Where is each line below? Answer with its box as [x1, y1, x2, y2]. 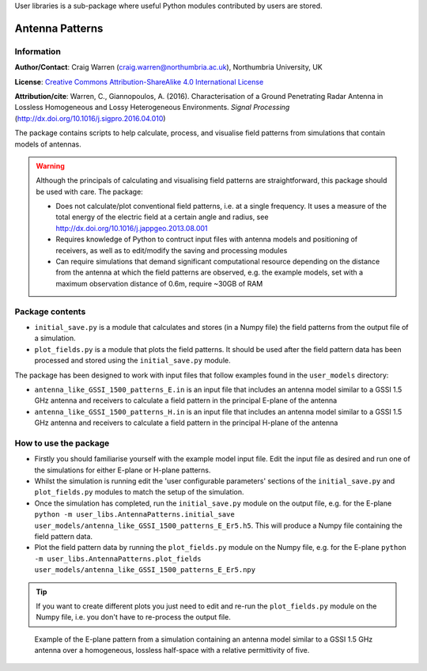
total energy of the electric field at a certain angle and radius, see [55, 212, 269, 222]
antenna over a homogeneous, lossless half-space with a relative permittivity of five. [34, 646, 310, 655]
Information [14, 46, 61, 57]
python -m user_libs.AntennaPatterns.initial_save [34, 510, 235, 519]
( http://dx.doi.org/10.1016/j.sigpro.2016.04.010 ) [14, 113, 166, 123]
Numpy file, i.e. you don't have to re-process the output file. [36, 612, 231, 622]
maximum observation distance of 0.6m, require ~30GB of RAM [55, 279, 263, 288]
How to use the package [14, 438, 110, 449]
